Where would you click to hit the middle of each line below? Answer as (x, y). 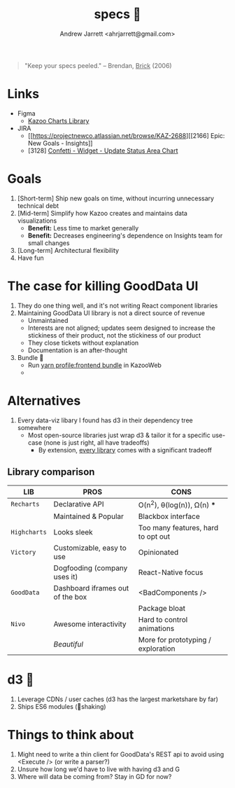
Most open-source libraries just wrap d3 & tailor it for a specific (119, 435)
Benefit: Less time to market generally (83, 228)
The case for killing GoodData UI (103, 286)
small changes (49, 243)
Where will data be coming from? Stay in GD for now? (94, 776)
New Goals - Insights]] (60, 143)
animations (156, 628)
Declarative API (79, 504)
